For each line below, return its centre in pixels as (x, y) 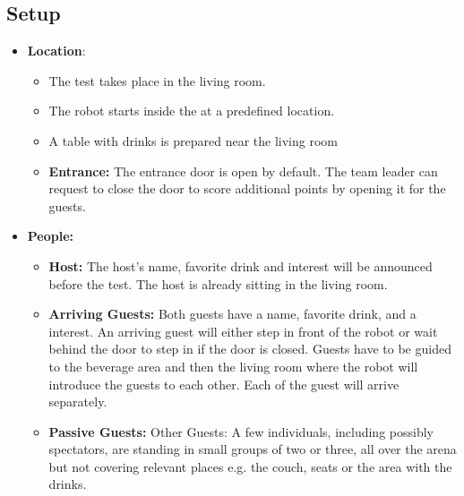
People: (51, 236)
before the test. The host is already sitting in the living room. (218, 283)
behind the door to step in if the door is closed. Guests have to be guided (250, 349)
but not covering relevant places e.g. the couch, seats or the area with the (250, 466)
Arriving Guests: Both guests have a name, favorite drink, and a (232, 314)
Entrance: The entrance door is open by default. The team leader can (243, 171)
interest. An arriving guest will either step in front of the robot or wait (243, 331)
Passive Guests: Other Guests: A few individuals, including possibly (241, 431)
